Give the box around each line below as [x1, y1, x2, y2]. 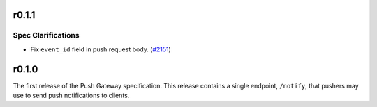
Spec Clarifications [13, 31, 80, 40]
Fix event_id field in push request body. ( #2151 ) [30, 45, 171, 53]
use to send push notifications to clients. [13, 91, 130, 100]
